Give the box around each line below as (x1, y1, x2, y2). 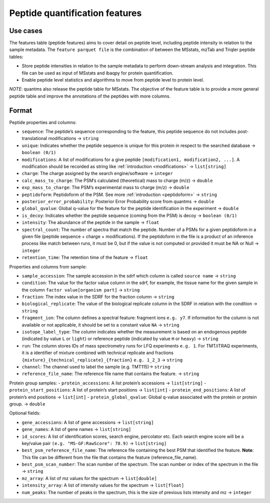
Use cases (9, 26, 42, 35)
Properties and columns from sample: (9, 263, 87, 269)
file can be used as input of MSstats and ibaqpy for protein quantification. (21, 70, 173, 76)
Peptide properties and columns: (9, 119, 77, 125)
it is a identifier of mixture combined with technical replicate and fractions (21, 350, 173, 356)
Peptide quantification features (9, 7, 142, 18)
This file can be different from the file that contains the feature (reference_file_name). (21, 454, 197, 460)
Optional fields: (9, 410, 41, 416)
